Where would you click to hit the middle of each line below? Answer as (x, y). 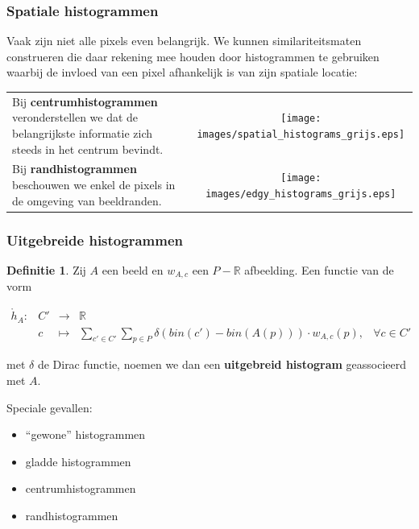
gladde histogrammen (78, 461)
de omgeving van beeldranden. (87, 200)
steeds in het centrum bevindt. (88, 149)
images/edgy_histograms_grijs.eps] (301, 194)
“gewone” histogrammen (85, 434)
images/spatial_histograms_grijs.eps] (301, 134)
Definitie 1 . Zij (46, 269)
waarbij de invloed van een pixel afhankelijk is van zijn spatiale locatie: (182, 72)
